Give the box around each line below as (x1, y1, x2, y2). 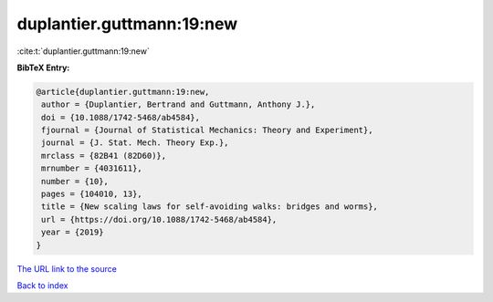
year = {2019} (41, 227, 104, 237)
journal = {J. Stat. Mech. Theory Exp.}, (41, 138, 229, 148)
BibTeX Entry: (16, 62, 70, 73)
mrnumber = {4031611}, (41, 163, 143, 173)
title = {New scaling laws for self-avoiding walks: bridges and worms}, (41, 202, 379, 212)
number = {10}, (41, 176, 110, 186)
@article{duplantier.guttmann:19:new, (36, 87, 210, 97)
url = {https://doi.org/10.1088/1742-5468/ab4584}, (41, 214, 278, 224)
